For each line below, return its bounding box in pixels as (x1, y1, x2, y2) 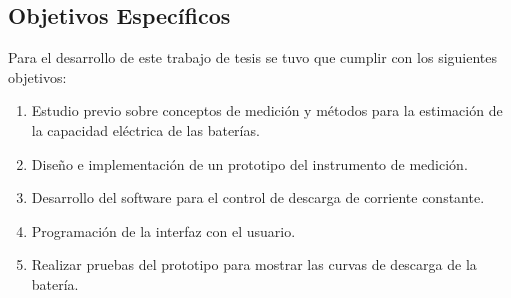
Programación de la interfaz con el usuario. (31, 220, 296, 241)
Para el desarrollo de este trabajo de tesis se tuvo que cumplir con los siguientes (8, 47, 498, 68)
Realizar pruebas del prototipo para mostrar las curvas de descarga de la (31, 254, 477, 275)
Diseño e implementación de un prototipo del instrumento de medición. (31, 153, 468, 174)
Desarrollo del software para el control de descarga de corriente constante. (31, 187, 485, 208)
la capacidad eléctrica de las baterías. (31, 119, 260, 140)
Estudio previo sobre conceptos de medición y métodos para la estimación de (31, 100, 503, 121)
